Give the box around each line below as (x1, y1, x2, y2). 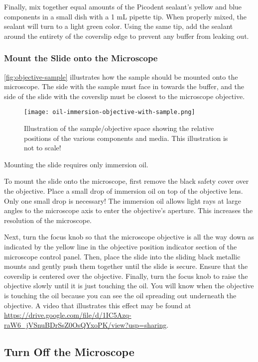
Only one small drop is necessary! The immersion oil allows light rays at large (4, 195, 241, 206)
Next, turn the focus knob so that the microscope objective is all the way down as (4, 232, 255, 242)
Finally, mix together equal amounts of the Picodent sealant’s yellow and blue (4, 1, 242, 11)
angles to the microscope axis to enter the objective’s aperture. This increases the (4, 205, 253, 216)
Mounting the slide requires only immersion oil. (4, 159, 148, 169)
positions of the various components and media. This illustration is (24, 132, 228, 143)
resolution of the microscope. (4, 215, 92, 225)
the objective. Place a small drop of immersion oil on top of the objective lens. (4, 186, 243, 196)
